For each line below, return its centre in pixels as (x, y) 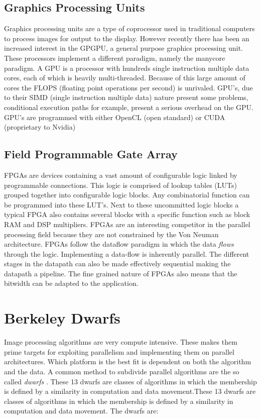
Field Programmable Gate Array (91, 154)
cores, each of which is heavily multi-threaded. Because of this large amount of (125, 78)
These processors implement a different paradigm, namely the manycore (115, 58)
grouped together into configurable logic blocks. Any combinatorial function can (127, 195)
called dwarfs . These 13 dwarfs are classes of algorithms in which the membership (130, 381)
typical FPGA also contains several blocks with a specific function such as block (127, 214)
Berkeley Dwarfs (62, 318)
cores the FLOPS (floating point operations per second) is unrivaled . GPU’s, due (128, 87)
